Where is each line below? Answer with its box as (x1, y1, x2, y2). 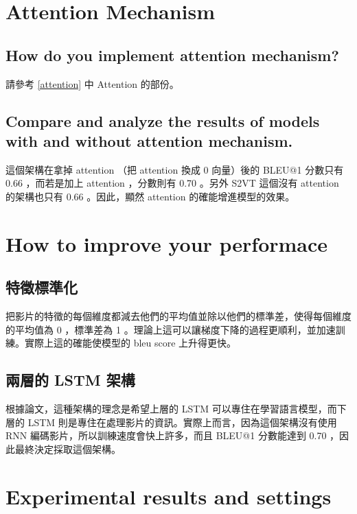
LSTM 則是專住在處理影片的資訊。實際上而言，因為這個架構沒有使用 (27, 414, 337, 429)
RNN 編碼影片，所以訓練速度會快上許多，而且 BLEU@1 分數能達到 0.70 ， (5, 428, 340, 443)
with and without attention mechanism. (5, 130, 293, 151)
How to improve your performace (5, 229, 328, 257)
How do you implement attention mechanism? (5, 44, 339, 65)
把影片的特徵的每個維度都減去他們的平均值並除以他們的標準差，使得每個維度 (5, 309, 352, 323)
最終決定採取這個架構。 (14, 441, 121, 456)
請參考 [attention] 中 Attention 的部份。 (5, 76, 179, 91)
